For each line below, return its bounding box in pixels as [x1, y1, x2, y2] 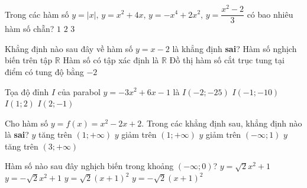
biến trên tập [5, 54, 53, 66]
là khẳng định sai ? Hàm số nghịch [172, 42, 297, 54]
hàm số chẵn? [5, 22, 54, 35]
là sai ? [5, 128, 29, 141]
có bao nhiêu [247, 8, 293, 20]
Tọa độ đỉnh [5, 85, 49, 98]
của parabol [57, 85, 101, 98]
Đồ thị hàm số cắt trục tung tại [169, 54, 285, 66]
